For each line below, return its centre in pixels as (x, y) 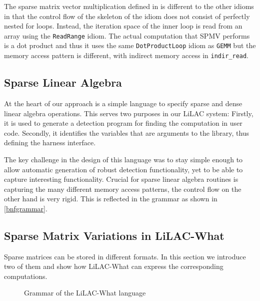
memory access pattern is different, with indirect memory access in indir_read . (126, 55)
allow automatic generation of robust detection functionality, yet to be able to (123, 169)
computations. (26, 276)
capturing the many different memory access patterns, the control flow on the (123, 189)
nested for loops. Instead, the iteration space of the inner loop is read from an (123, 26)
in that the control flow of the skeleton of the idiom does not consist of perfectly (127, 16)
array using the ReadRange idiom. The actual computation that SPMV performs (127, 35)
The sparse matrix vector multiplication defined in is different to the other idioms (129, 6)
